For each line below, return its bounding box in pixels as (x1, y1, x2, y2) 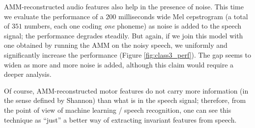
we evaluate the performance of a (4, 11, 104, 21)
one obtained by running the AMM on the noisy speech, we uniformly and (4, 40, 227, 50)
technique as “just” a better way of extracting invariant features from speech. (4, 114, 237, 125)
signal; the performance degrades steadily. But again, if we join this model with (4, 30, 243, 40)
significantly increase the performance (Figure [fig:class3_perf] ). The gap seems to (4, 49, 251, 60)
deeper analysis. (4, 69, 52, 79)
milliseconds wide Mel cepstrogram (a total (118, 11, 248, 21)
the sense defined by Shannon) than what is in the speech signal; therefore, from (4, 95, 246, 105)
